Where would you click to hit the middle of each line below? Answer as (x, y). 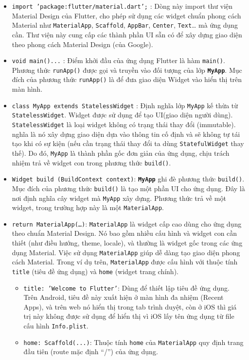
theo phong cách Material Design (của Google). (82, 44)
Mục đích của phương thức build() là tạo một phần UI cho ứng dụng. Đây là (128, 188)
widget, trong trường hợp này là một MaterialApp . (88, 207)
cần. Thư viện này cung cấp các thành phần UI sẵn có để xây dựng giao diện (127, 34)
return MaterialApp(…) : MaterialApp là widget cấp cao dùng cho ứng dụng (127, 223)
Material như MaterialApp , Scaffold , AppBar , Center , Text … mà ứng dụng (125, 25)
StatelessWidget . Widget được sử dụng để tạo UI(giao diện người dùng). (122, 115)
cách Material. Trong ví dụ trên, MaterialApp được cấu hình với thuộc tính (125, 262)
